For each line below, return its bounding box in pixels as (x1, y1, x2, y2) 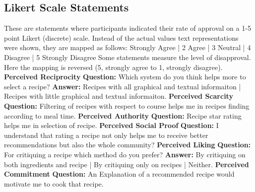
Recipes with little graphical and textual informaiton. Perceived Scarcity (4, 91, 233, 101)
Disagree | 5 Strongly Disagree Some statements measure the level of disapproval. (4, 52, 251, 62)
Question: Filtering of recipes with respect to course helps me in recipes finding (4, 100, 250, 111)
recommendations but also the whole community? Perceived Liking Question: (4, 139, 251, 150)
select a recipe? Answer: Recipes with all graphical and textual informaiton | (4, 81, 241, 91)
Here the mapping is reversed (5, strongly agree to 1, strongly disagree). (4, 62, 223, 72)
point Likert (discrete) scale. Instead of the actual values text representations (4, 32, 239, 43)
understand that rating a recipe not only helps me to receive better (4, 129, 208, 140)
